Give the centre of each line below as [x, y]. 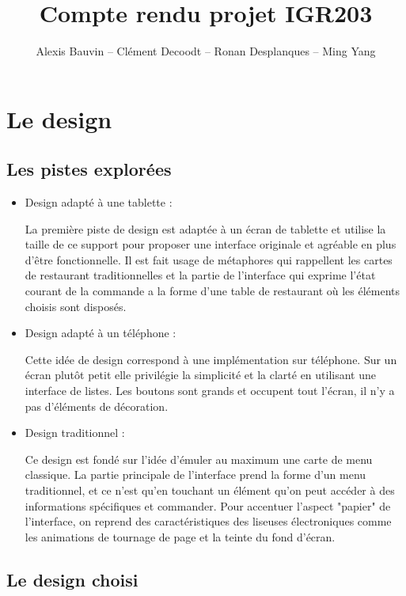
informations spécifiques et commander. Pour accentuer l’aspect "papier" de [208, 505]
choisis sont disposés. [76, 306]
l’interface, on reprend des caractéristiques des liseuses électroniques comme [208, 521]
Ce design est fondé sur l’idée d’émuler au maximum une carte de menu [199, 459]
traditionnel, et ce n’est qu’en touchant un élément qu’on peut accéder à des [210, 490]
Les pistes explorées [89, 169]
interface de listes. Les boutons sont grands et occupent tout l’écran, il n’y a [210, 391]
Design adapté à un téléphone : [101, 333]
